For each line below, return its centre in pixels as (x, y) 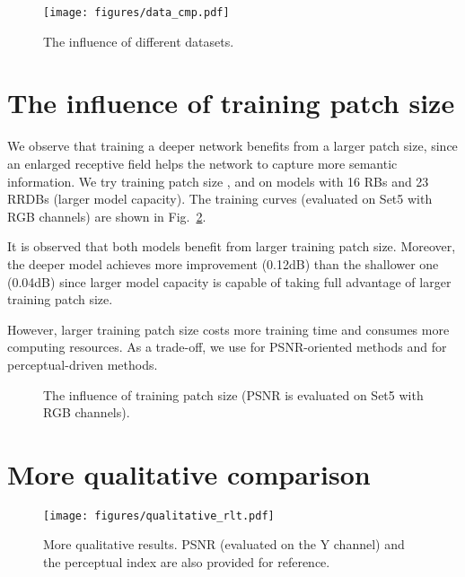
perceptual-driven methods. (83, 364)
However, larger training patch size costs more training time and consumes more (228, 329)
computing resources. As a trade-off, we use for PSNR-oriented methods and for (227, 347)
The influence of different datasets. (139, 41)
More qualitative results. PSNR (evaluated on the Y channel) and (224, 544)
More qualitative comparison (189, 473)
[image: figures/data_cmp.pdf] (136, 13)
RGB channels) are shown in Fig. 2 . (107, 216)
